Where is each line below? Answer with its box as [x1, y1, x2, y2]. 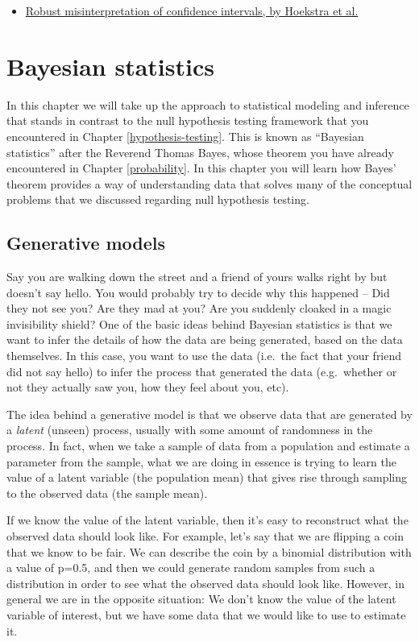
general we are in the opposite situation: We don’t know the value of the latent [6, 590, 396, 607]
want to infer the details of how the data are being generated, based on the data [6, 331, 403, 348]
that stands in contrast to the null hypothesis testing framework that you [6, 112, 369, 129]
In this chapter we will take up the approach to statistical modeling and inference [6, 96, 409, 113]
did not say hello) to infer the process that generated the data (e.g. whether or [6, 362, 397, 379]
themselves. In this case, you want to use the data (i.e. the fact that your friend [6, 347, 402, 364]
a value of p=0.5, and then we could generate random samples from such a [6, 559, 375, 576]
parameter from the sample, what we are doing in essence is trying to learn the [6, 453, 396, 470]
